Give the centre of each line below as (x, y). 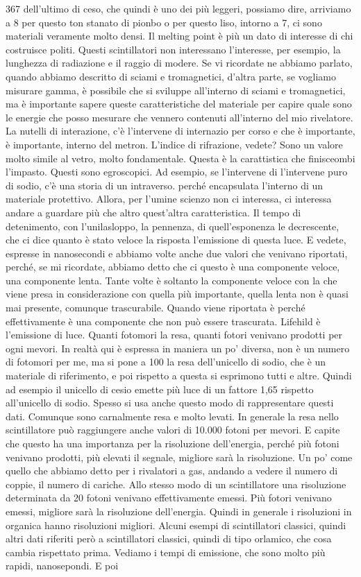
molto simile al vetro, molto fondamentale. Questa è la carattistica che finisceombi (180, 158)
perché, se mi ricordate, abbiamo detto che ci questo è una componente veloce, (173, 267)
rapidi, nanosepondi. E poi (62, 566)
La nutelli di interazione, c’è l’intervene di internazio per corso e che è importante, (180, 131)
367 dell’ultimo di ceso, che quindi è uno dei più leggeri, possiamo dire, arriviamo (178, 8)
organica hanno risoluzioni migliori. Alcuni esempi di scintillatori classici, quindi (176, 525)
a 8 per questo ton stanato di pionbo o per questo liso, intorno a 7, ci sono (164, 22)
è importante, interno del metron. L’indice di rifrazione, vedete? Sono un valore (174, 144)
